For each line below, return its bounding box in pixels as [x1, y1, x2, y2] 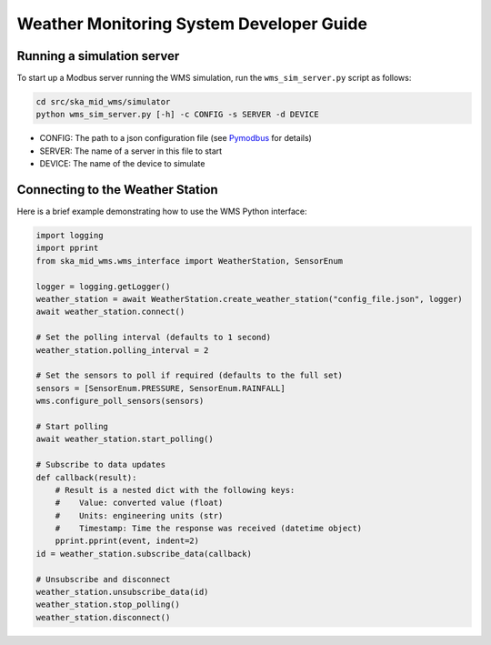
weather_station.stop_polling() [35, 600, 181, 610]
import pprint [35, 243, 99, 254]
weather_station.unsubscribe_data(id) [35, 587, 209, 598]
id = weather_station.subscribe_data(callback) [35, 549, 252, 559]
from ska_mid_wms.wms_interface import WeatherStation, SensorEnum [35, 256, 344, 266]
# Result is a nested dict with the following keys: [55, 485, 296, 495]
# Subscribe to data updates [35, 459, 166, 470]
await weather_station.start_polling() [35, 434, 214, 445]
